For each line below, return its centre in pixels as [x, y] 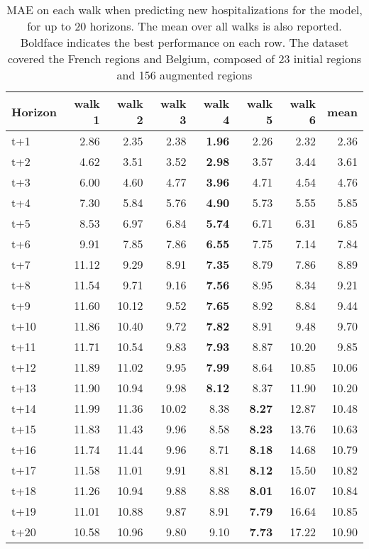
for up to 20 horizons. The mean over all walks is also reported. [184, 26]
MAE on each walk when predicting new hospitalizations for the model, [184, 10]
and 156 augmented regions [184, 75]
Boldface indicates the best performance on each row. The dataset [184, 42]
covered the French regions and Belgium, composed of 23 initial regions [184, 59]
